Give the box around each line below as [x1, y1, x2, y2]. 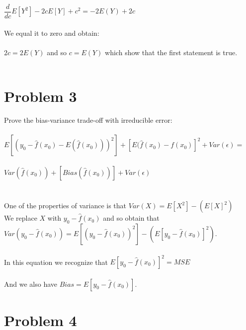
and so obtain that [103, 213, 160, 223]
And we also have [4, 278, 58, 289]
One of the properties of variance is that [4, 200, 127, 211]
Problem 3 [4, 86, 77, 106]
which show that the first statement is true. [105, 47, 238, 57]
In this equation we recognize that [4, 256, 108, 267]
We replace [4, 213, 37, 223]
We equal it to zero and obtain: [4, 27, 99, 38]
